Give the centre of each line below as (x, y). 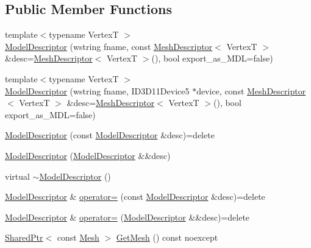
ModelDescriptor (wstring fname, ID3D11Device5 (97, 90)
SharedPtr (24, 237)
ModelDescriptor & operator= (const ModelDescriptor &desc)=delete (135, 197)
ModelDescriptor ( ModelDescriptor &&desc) (88, 155)
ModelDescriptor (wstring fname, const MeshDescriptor (109, 46)
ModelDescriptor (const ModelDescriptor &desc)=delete (110, 135)
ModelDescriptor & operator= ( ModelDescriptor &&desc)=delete (127, 217)
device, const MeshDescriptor (251, 90)
